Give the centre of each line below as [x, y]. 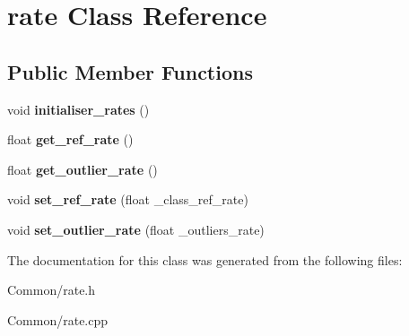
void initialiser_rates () [78, 109]
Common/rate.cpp [58, 319]
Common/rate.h [52, 290]
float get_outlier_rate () [83, 169]
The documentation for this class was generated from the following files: [205, 259]
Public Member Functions [130, 71]
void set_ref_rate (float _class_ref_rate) [128, 199]
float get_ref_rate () [70, 139]
